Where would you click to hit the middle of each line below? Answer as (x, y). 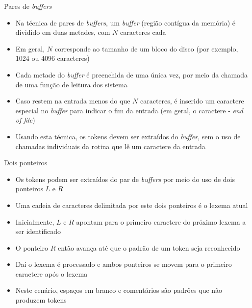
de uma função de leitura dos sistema (71, 84)
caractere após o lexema (51, 273)
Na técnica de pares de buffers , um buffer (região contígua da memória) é (126, 22)
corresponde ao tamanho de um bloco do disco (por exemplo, (146, 48)
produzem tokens (41, 300)
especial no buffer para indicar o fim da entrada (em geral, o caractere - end (129, 110)
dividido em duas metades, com (63, 32)
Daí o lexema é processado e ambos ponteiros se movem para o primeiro (124, 264)
